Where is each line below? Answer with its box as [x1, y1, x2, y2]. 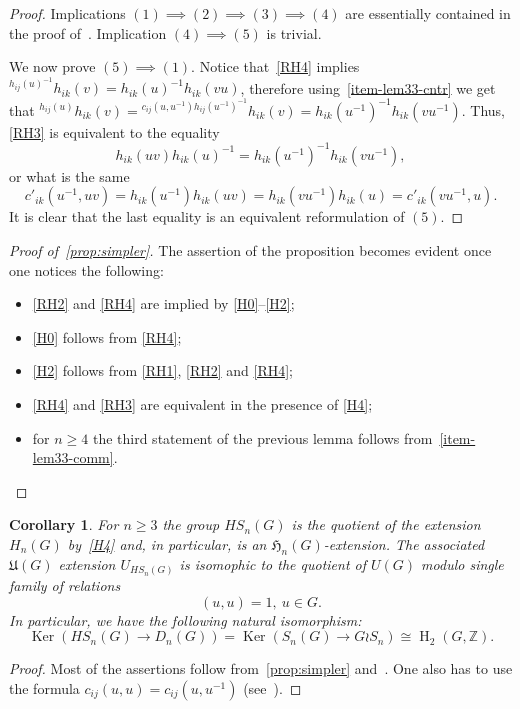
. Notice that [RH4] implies [191, 56, 360, 77]
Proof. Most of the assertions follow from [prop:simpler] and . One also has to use [9, 658, 513, 679]
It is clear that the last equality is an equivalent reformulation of [9, 206, 405, 227]
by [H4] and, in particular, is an [67, 533, 267, 554]
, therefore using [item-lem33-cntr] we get [240, 77, 496, 98]
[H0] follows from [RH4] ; [32, 326, 182, 347]
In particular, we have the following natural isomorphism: [9, 609, 362, 630]
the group [162, 514, 220, 535]
